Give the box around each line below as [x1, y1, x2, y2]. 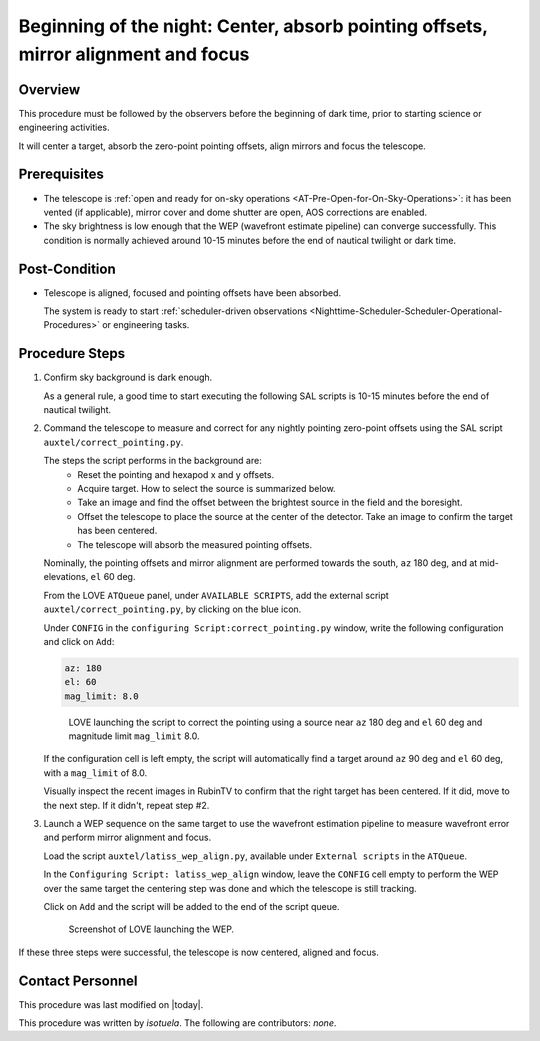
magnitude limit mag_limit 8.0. [68, 730, 200, 742]
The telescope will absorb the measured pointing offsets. [77, 538, 313, 550]
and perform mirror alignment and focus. [43, 831, 212, 844]
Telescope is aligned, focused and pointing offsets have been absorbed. [43, 286, 342, 299]
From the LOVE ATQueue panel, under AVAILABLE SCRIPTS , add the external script [43, 589, 389, 601]
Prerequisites [18, 166, 104, 183]
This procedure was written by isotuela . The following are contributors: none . [18, 1017, 337, 1029]
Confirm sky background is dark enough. [43, 371, 213, 384]
